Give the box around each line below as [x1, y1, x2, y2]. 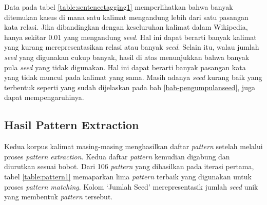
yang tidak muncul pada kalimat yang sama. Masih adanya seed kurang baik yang [4, 72, 262, 83]
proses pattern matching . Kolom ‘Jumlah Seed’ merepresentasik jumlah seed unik [4, 181, 258, 192]
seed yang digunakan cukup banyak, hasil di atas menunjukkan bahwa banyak [4, 51, 250, 62]
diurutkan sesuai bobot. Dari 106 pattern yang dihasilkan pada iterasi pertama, [4, 161, 254, 172]
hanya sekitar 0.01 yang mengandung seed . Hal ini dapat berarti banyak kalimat [4, 31, 257, 42]
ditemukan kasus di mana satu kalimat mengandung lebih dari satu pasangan [4, 11, 249, 22]
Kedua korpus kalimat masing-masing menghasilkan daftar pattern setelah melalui [4, 141, 263, 152]
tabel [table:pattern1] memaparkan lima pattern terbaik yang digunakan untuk [4, 171, 252, 181]
